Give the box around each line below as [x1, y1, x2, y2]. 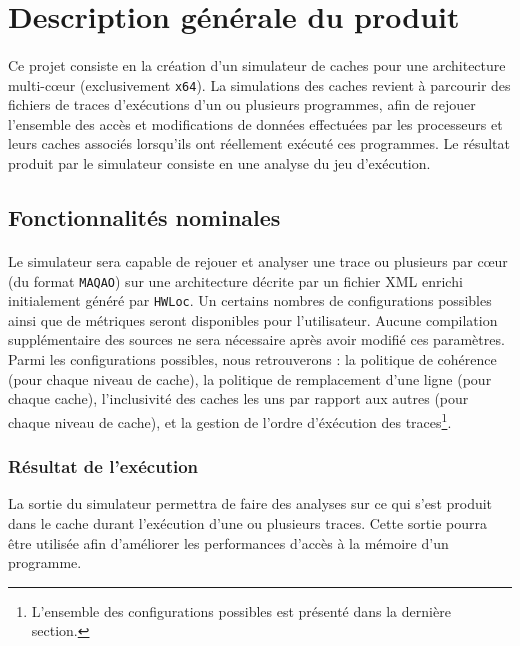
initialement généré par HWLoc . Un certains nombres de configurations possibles [8, 290, 492, 311]
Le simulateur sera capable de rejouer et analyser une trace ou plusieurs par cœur [8, 250, 508, 271]
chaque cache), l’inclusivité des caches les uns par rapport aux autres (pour [8, 388, 469, 409]
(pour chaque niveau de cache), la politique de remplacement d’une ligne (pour [8, 368, 492, 389]
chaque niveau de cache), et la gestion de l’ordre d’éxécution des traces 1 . [8, 408, 452, 432]
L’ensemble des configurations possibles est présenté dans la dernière [31, 600, 451, 621]
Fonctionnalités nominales [8, 201, 281, 232]
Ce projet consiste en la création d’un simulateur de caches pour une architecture [8, 54, 506, 75]
